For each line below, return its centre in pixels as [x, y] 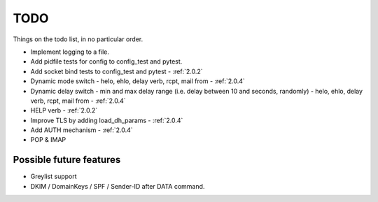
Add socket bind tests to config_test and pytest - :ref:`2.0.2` [117, 71]
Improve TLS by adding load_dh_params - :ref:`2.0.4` [107, 120]
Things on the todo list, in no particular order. [78, 39]
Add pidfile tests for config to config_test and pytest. [106, 62]
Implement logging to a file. [70, 52]
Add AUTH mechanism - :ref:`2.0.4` [82, 130]
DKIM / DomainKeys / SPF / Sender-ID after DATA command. [118, 186]
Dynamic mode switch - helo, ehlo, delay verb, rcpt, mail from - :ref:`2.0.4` [138, 81]
